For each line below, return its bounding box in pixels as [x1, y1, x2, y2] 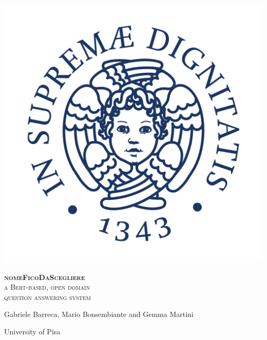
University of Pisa [4, 326, 61, 336]
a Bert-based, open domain [4, 282, 90, 292]
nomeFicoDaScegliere [4, 271, 85, 282]
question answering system [4, 291, 91, 302]
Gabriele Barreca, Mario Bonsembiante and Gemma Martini [4, 309, 194, 319]
